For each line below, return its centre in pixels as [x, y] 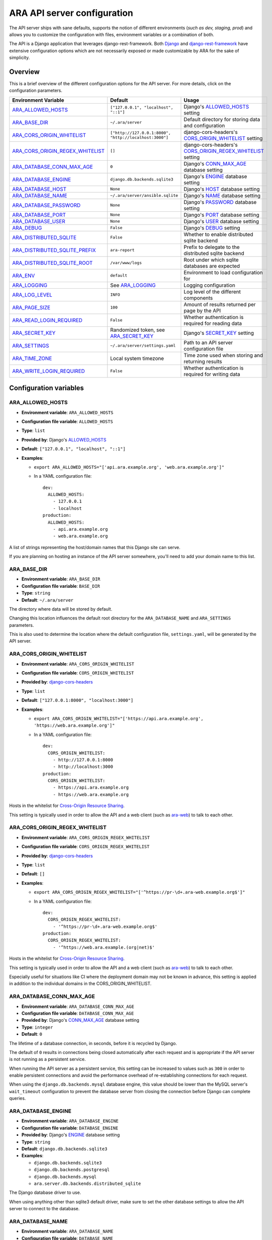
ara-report [122, 250]
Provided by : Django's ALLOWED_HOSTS [64, 439]
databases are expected [212, 266]
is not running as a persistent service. [47, 1059]
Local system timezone [137, 358]
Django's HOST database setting [222, 189]
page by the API [202, 310]
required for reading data [213, 323]
